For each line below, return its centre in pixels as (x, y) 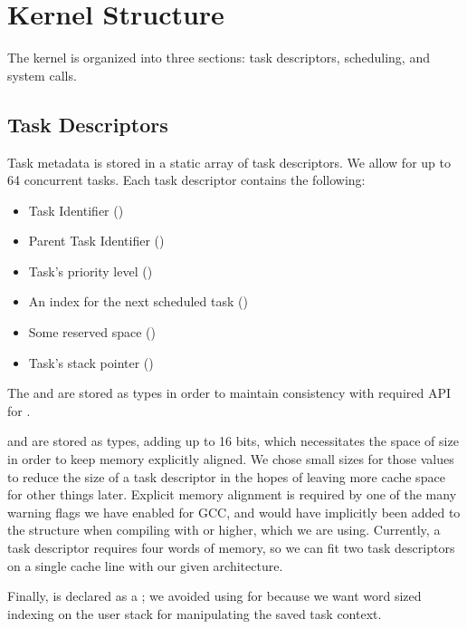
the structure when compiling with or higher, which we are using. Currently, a (224, 530)
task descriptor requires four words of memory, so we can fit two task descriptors (231, 548)
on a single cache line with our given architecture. (145, 565)
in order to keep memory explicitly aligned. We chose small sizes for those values (231, 459)
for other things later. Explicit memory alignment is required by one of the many (232, 494)
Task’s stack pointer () (91, 362)
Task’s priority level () (91, 271)
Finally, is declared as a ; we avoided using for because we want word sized (214, 596)
